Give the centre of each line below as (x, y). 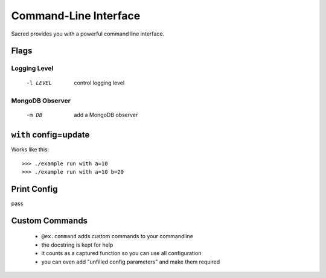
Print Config (34, 189)
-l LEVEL (39, 83)
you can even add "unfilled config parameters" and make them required (131, 262)
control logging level (99, 83)
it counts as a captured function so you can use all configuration (121, 253)
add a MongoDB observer (106, 115)
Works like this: (30, 150)
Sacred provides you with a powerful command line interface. (88, 34)
